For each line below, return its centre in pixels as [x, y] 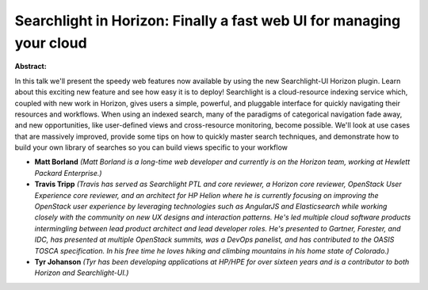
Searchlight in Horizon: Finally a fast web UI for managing [208, 21]
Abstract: [31, 67]
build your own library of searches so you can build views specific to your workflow [151, 147]
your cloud [51, 43]
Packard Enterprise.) [68, 173]
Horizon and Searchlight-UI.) [82, 273]
